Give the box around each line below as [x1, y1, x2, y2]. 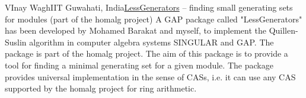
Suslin [5, 35, 27, 48]
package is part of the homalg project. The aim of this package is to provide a [5, 47, 288, 60]
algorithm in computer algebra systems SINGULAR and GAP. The [29, 35, 274, 48]
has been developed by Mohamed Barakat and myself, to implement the [5, 24, 266, 37]
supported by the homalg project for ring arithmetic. [5, 82, 197, 94]
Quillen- [269, 24, 298, 37]
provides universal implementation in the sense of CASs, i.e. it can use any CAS [5, 70, 296, 83]
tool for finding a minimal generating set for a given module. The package [5, 58, 273, 71]
